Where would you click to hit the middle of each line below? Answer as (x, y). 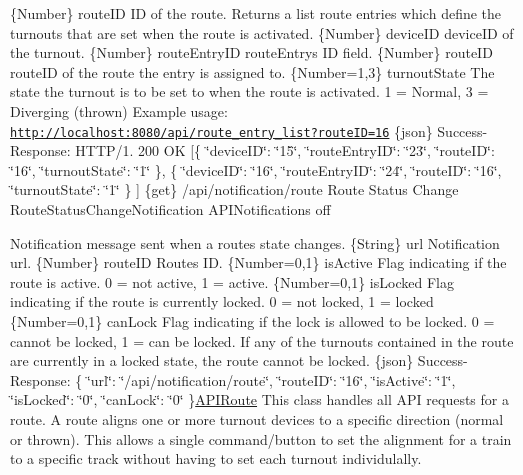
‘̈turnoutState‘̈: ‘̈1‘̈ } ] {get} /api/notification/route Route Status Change (234, 189)
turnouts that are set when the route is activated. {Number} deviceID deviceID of (262, 32)
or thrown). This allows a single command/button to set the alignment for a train (261, 438)
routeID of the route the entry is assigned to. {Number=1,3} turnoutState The (252, 71)
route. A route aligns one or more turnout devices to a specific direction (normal (257, 418)
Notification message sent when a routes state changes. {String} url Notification (255, 242)
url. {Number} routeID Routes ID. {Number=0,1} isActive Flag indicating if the (258, 262)
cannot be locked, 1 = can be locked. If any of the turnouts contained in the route (262, 340)
